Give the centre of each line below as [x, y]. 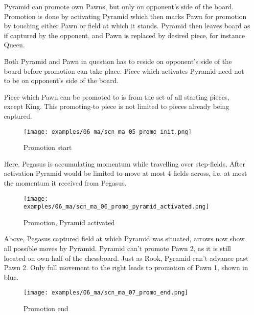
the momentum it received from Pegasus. [65, 182]
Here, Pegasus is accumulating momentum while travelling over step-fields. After [125, 163]
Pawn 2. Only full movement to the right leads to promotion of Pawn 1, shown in [126, 267]
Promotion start [48, 147]
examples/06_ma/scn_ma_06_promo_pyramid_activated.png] [116, 207]
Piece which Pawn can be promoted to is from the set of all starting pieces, [117, 96]
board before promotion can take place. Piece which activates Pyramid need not [124, 71]
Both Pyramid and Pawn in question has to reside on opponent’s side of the [118, 61]
